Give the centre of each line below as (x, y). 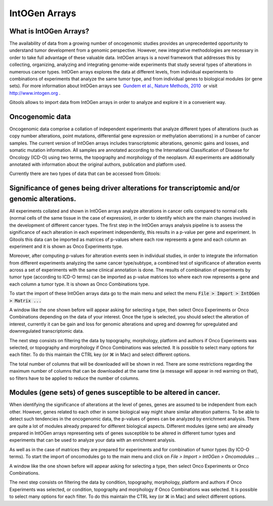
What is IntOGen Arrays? (49, 31)
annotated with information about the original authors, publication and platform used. (98, 164)
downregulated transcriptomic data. (47, 331)
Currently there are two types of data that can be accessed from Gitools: (85, 174)
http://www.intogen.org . (35, 93)
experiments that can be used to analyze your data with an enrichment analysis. (93, 440)
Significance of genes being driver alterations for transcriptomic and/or (125, 188)
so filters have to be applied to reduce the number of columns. (74, 378)
